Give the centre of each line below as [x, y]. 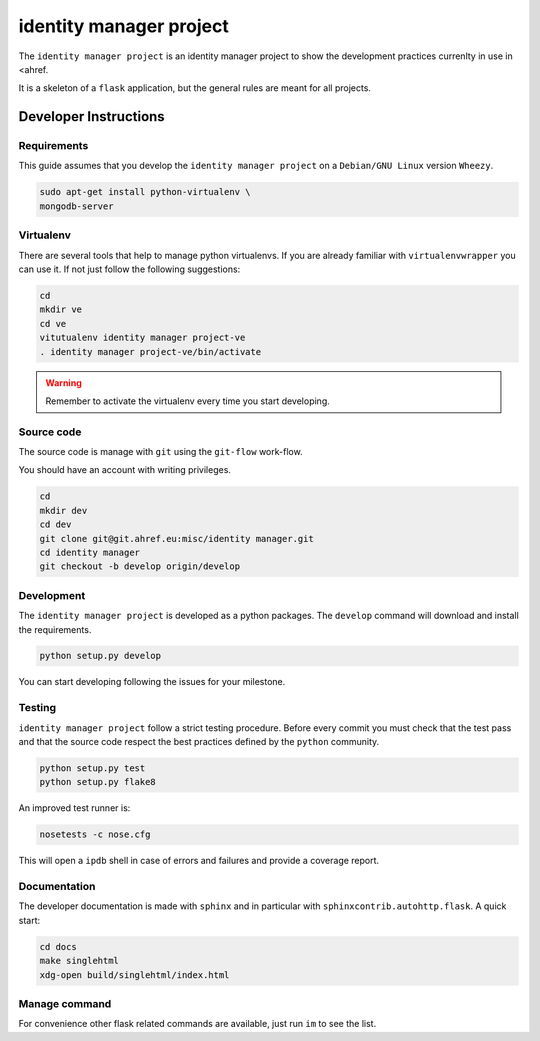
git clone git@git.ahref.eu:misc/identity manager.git [176, 538]
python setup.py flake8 [98, 782]
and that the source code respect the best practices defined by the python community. [199, 741]
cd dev [55, 524]
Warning [63, 382]
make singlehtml [79, 961]
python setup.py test [92, 768]
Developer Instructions [91, 116]
